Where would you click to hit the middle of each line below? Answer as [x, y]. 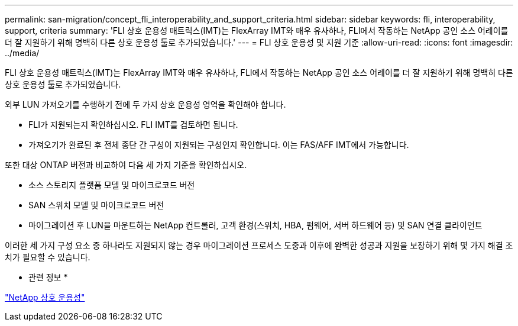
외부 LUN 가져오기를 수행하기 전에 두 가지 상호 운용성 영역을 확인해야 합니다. [145, 104]
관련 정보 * [48, 277]
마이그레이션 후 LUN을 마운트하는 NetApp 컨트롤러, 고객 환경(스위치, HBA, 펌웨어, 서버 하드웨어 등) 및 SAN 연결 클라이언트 [255, 225]
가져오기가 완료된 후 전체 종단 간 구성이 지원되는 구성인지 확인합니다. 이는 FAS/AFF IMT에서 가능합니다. [219, 145]
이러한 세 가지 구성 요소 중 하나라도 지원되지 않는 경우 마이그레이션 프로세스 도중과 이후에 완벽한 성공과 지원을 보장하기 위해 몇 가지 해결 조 [259, 245]
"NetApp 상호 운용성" [45, 297]
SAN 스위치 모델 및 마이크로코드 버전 [96, 205]
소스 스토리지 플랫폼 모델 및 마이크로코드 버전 [112, 185]
